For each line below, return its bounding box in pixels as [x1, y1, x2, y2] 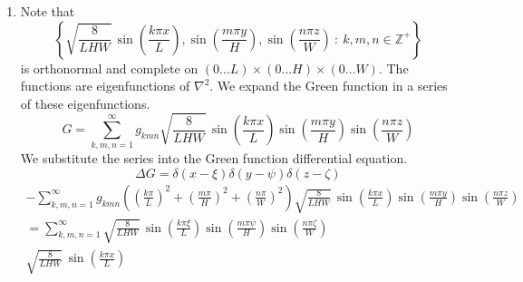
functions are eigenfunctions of [20, 76, 190, 95]
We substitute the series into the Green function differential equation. [20, 149, 408, 168]
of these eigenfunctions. [20, 93, 150, 112]
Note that [20, 2, 75, 20]
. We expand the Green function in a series [209, 76, 448, 95]
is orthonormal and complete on [20, 58, 199, 77]
